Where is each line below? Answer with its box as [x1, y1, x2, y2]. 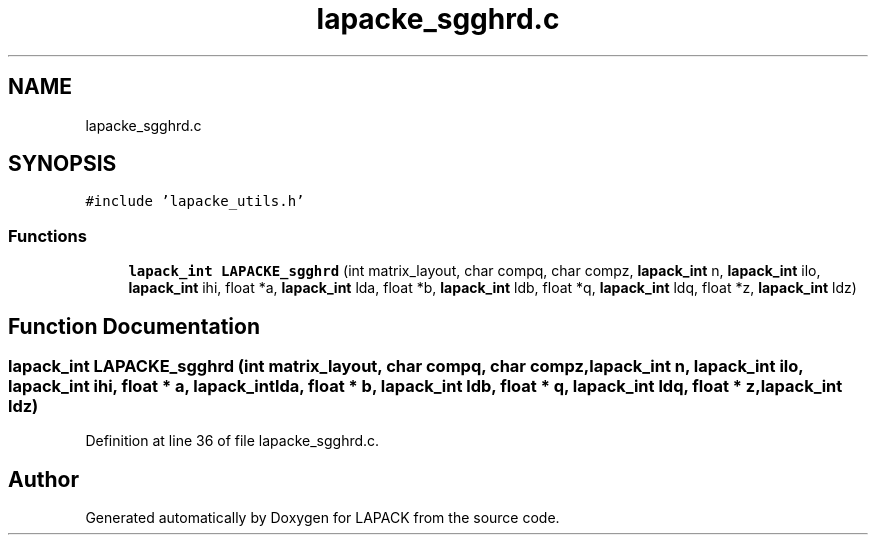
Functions [8, 225, 87, 246]
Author [8, 466, 79, 492]
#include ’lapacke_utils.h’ [85, 193, 305, 210]
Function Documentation [8, 313, 260, 339]
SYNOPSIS [8, 151, 117, 177]
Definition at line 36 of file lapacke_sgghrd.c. [85, 432, 380, 450]
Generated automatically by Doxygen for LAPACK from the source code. [85, 509, 560, 527]
